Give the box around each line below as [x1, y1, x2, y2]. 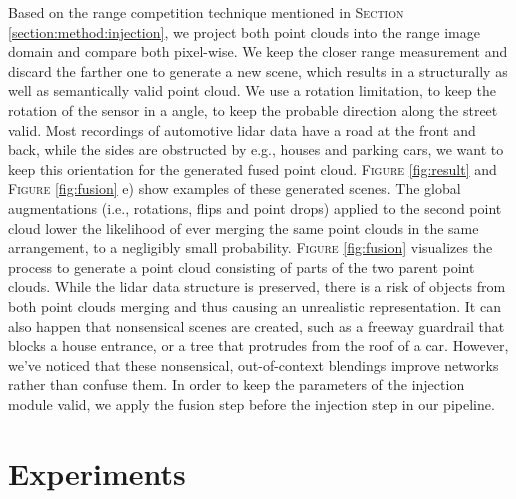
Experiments [8, 452, 186, 493]
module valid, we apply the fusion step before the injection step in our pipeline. [8, 393, 495, 414]
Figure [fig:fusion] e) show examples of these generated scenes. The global [8, 178, 461, 199]
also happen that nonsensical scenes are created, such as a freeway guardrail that [8, 315, 505, 336]
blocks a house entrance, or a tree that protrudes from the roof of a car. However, [8, 335, 509, 356]
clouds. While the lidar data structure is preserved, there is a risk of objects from [8, 276, 506, 297]
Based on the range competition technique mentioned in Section [8, 2, 404, 22]
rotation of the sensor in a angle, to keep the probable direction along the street [8, 99, 498, 120]
